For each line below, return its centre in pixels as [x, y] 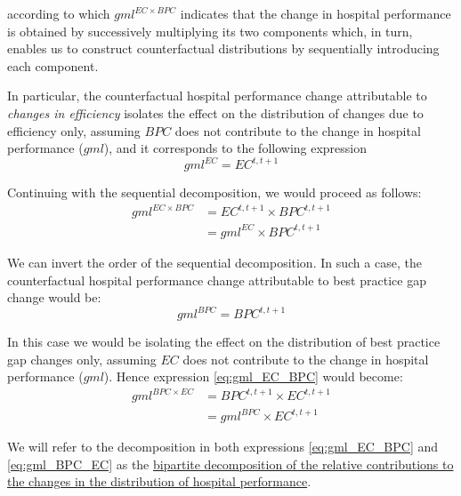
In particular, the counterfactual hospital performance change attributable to [217, 96]
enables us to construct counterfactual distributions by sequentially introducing [223, 48]
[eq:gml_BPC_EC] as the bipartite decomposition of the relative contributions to [230, 464]
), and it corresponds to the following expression [235, 148]
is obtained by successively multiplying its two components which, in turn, [210, 31]
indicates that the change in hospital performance [315, 13]
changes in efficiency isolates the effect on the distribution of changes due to [215, 112]
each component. [53, 65]
